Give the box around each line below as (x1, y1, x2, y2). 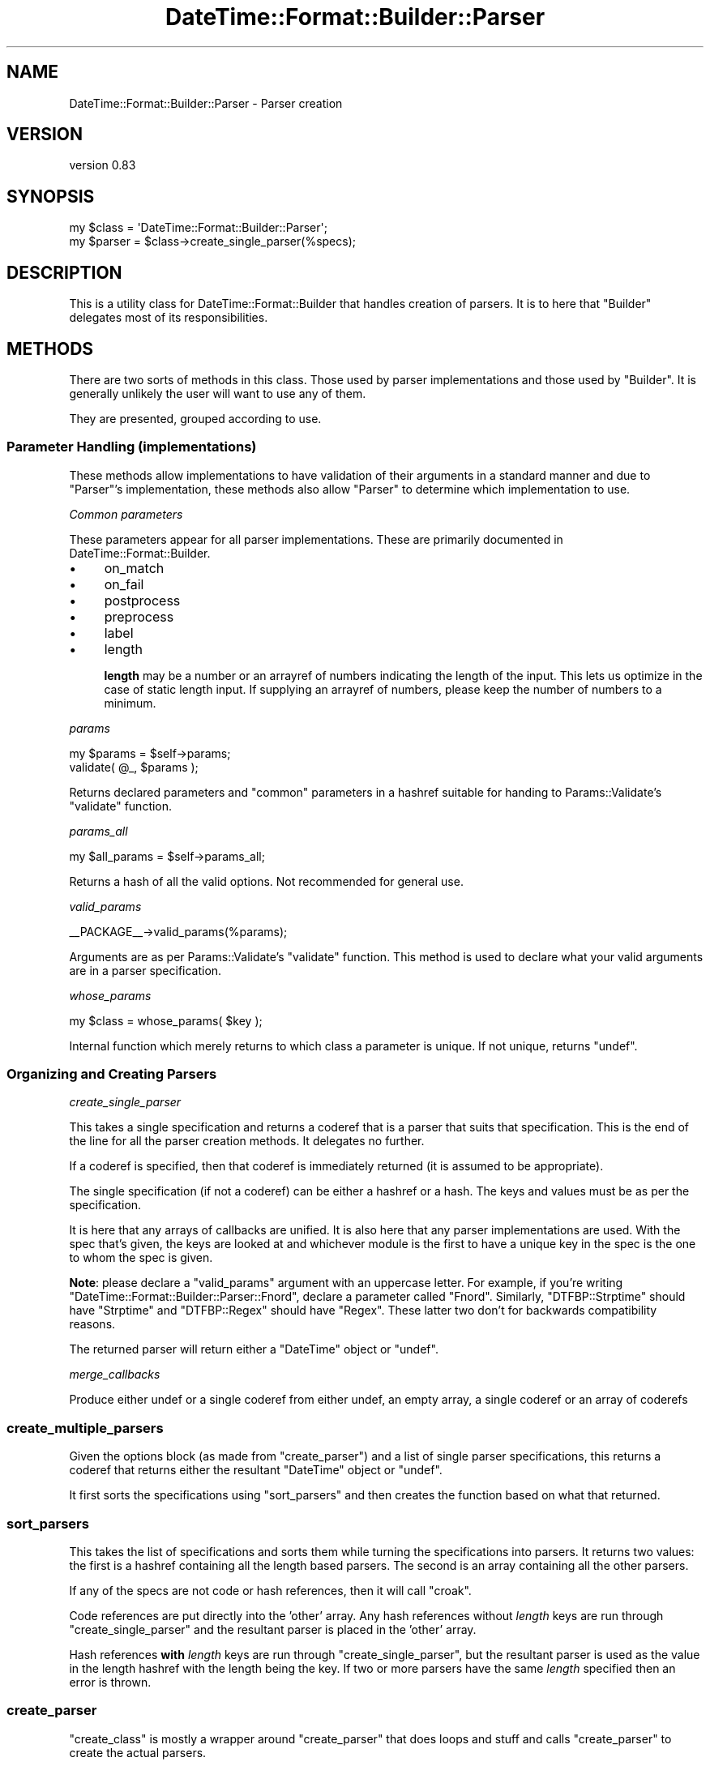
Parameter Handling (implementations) (6, 438, 257, 455)
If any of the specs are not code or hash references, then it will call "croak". (69, 1583, 472, 1597)
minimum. (104, 695, 156, 710)
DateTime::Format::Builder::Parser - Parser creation (69, 96, 343, 110)
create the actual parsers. (69, 1745, 207, 1760)
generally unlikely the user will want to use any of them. (69, 386, 366, 400)
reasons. (69, 1317, 116, 1332)
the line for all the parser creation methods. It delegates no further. (69, 1134, 425, 1148)
